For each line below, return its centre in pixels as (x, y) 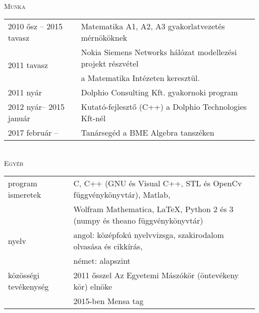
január (19, 118)
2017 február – (33, 133)
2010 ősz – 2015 (35, 26)
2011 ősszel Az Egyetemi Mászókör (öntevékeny (156, 275)
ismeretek (25, 195)
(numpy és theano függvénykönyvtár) (138, 221)
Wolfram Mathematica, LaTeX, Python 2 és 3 (153, 209)
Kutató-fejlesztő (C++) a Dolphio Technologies (164, 107)
